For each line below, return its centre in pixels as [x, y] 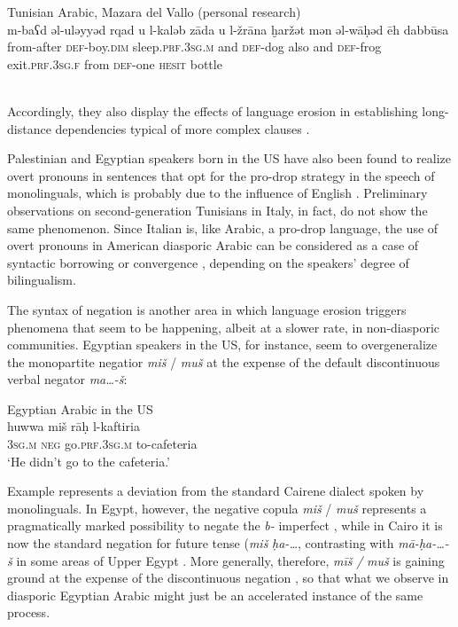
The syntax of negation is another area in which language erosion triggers [207, 309]
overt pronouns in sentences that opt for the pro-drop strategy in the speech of [221, 175]
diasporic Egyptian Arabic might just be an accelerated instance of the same [215, 595]
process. [29, 612]
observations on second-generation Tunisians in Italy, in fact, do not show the [217, 210]
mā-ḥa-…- [423, 543]
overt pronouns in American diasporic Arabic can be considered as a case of [213, 245]
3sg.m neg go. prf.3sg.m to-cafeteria [102, 444]
